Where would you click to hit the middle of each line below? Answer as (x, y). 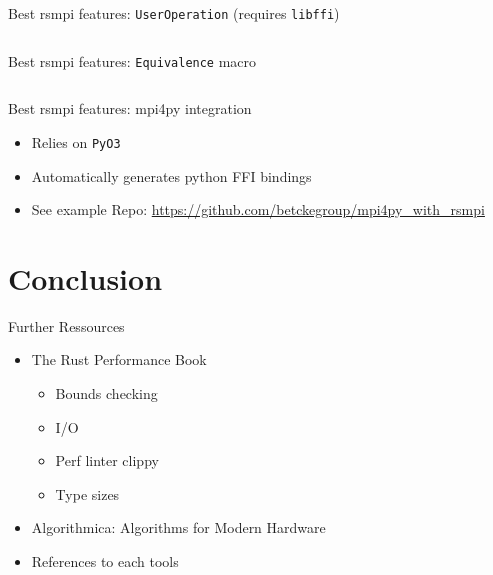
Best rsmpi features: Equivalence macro (132, 60)
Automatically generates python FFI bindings (171, 175)
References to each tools (105, 561)
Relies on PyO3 (76, 141)
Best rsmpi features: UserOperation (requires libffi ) (174, 13)
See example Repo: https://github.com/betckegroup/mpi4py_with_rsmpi (258, 209)
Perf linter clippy (107, 460)
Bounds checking (106, 393)
